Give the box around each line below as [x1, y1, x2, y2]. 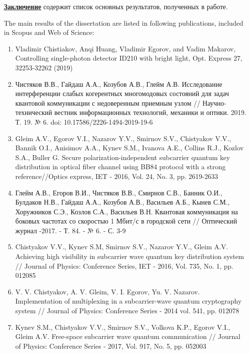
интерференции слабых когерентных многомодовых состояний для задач [15, 88, 229, 98]
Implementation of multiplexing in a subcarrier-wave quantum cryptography [15, 296, 242, 306]
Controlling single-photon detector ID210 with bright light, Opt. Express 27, [15, 53, 243, 63]
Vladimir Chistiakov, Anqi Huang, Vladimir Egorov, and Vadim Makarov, [15, 43, 236, 53]
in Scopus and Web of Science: [4, 27, 94, 37]
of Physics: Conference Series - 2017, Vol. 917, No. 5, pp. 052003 [15, 340, 206, 351]
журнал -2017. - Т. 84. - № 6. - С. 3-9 [15, 225, 126, 235]
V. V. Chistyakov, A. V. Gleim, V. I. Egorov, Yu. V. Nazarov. [15, 286, 200, 296]
